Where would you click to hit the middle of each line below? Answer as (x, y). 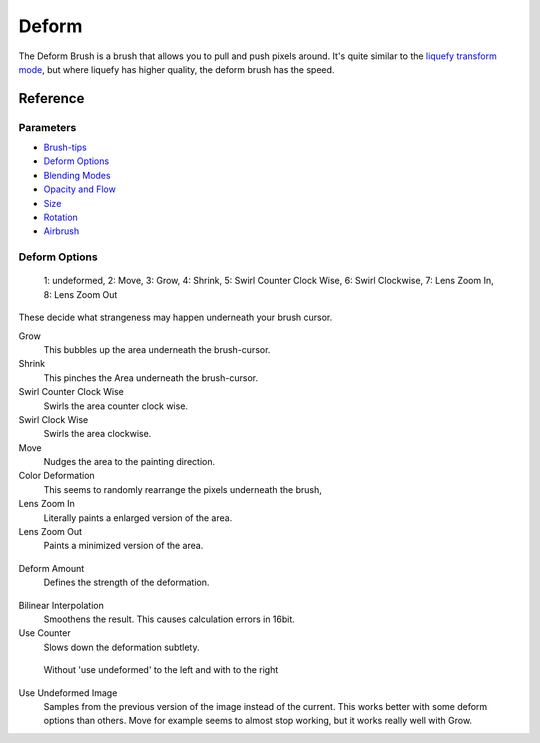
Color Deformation (56, 476)
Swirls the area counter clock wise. (116, 406)
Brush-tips (65, 147)
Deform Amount (51, 568)
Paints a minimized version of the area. (123, 546)
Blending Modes (77, 175)
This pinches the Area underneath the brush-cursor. (151, 377)
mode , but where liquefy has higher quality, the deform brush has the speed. (176, 69)
